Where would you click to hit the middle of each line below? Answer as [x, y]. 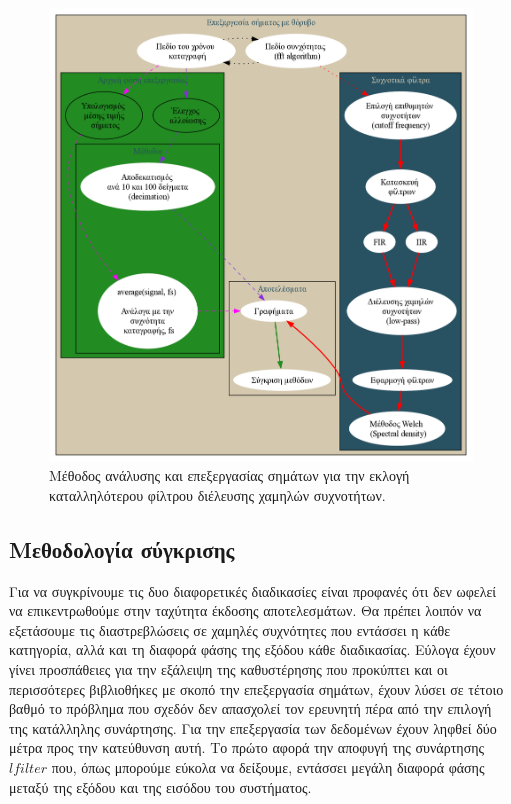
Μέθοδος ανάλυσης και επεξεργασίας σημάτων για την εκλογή [229, 475]
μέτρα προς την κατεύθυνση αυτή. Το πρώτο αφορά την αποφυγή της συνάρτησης [247, 747]
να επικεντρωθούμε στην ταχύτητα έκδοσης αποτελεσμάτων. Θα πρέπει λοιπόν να [245, 610]
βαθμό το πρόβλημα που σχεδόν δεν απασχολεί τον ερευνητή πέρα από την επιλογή [250, 708]
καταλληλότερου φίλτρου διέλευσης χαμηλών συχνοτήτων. [217, 494]
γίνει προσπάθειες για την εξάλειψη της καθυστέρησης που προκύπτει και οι [228, 669]
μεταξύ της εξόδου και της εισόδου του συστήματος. [160, 786]
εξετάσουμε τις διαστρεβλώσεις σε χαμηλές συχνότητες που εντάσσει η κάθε [230, 629]
